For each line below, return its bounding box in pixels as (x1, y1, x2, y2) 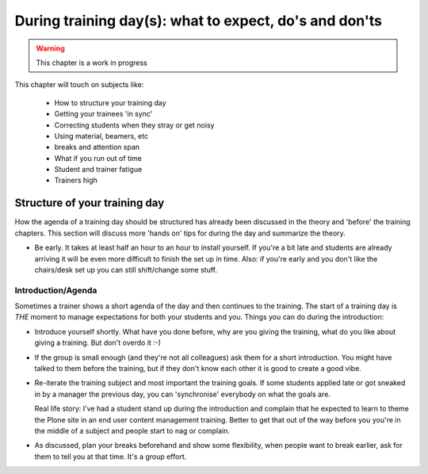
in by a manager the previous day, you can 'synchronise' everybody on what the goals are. (34, 389, 331, 399)
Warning (36, 44, 65, 53)
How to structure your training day (54, 97, 166, 107)
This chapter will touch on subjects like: (14, 80, 144, 90)
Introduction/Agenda (14, 285, 97, 296)
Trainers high (54, 175, 98, 185)
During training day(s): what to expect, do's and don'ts (14, 12, 382, 29)
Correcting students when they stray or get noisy (54, 120, 215, 130)
